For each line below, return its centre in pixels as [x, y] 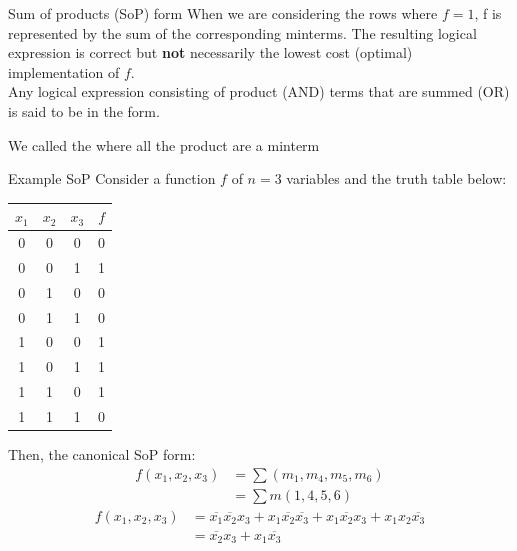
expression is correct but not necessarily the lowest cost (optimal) [210, 52]
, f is [488, 13]
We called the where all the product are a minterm [164, 144]
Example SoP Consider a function [112, 178]
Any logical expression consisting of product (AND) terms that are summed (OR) [259, 91]
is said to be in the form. [84, 110]
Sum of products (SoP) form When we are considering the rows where [223, 13]
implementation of [64, 71]
